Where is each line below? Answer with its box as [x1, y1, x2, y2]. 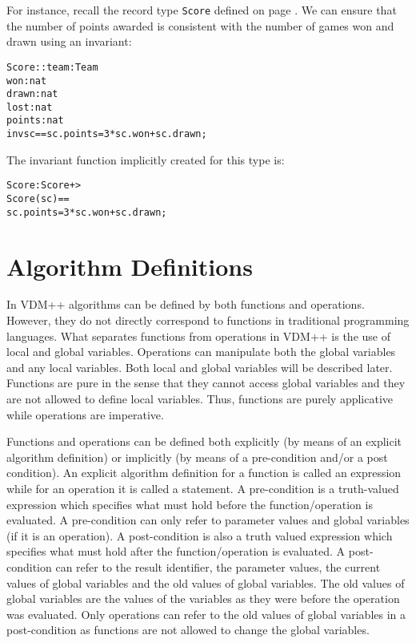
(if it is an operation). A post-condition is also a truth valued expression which [6, 527, 393, 544]
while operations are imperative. [6, 406, 164, 423]
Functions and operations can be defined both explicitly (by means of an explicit [6, 433, 402, 450]
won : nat [6, 75, 47, 87]
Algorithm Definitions [6, 249, 253, 282]
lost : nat [6, 101, 53, 113]
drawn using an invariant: [6, 33, 132, 50]
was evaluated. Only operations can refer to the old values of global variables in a [6, 605, 406, 622]
